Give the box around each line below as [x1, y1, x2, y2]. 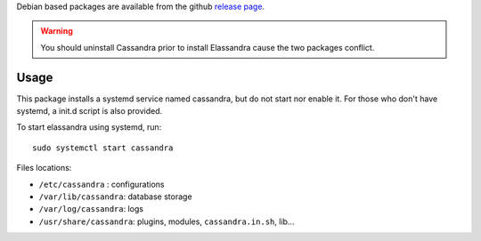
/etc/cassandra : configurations [38, 179, 165, 189]
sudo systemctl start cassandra [32, 142, 174, 153]
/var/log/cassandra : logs [38, 204, 144, 214]
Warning [40, 26, 73, 36]
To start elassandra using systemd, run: [16, 122, 162, 133]
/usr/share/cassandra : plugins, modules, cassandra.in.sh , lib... [38, 216, 295, 227]
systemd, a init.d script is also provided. [16, 106, 163, 116]
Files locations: [16, 163, 72, 173]
